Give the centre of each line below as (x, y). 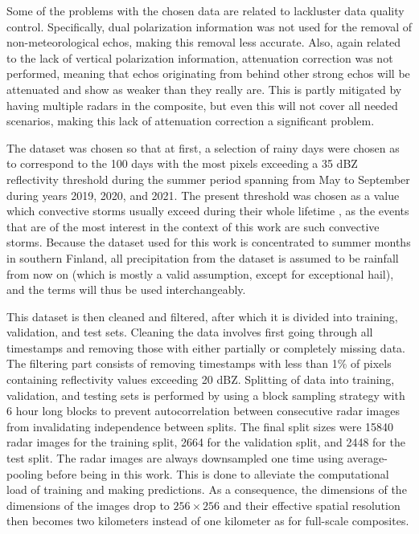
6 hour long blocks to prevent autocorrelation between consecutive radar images (203, 411)
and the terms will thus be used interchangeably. (126, 289)
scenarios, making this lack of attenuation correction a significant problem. (191, 121)
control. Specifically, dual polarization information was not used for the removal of (209, 26)
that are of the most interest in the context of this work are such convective (193, 226)
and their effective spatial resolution (312, 505)
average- (367, 458)
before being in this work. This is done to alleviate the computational (218, 473)
